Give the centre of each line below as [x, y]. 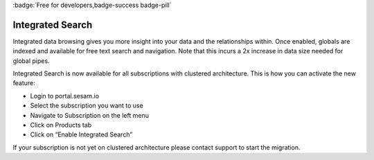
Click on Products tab [61, 125]
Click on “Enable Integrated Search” [81, 134]
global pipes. [31, 61]
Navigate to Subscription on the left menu [89, 115]
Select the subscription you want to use [87, 106]
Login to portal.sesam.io [65, 96]
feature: [24, 83]
